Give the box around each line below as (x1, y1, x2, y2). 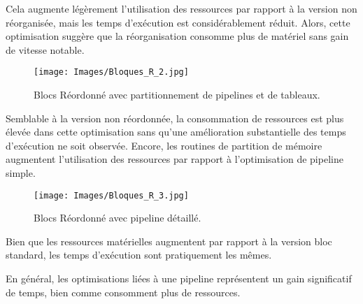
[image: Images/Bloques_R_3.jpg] (34, 190, 189, 201)
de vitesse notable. (6, 42, 85, 57)
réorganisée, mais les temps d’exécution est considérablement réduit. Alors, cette (6, 15, 350, 29)
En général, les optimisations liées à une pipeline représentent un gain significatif (6, 271, 352, 286)
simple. (6, 166, 36, 180)
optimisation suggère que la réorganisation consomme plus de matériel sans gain (6, 29, 349, 43)
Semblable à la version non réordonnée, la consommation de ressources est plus (6, 110, 344, 125)
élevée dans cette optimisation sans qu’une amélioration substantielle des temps (6, 124, 346, 139)
